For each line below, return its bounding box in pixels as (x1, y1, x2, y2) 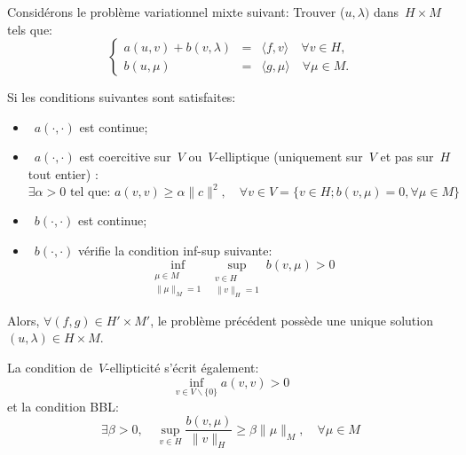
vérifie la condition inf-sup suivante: (77, 240, 272, 259)
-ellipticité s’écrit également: (106, 358, 259, 377)
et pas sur (380, 147, 434, 166)
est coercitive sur (79, 147, 171, 166)
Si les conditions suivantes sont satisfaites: (7, 88, 236, 106)
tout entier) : (28, 164, 99, 183)
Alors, (7, 310, 40, 329)
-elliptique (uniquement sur (215, 147, 363, 166)
